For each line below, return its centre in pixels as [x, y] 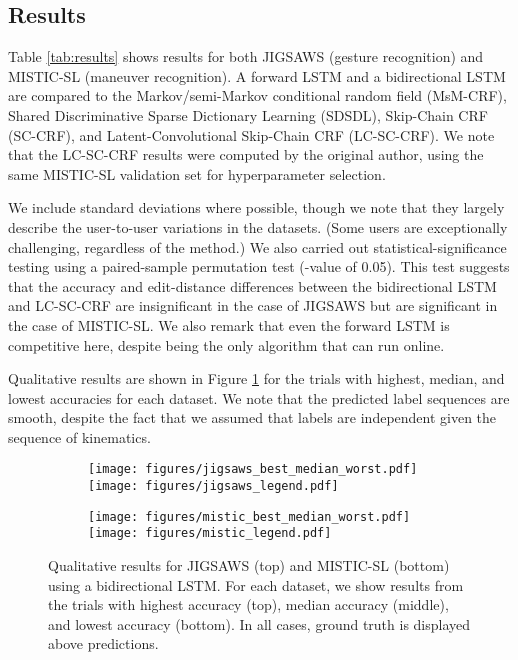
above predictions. [103, 643]
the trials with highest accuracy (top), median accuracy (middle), [248, 604]
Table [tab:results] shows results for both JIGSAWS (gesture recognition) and [246, 56]
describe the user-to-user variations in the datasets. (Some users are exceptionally [258, 226]
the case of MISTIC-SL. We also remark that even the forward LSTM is [229, 324]
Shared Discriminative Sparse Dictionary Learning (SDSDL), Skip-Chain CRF [248, 114]
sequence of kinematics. [79, 436]
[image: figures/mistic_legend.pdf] [210, 533]
